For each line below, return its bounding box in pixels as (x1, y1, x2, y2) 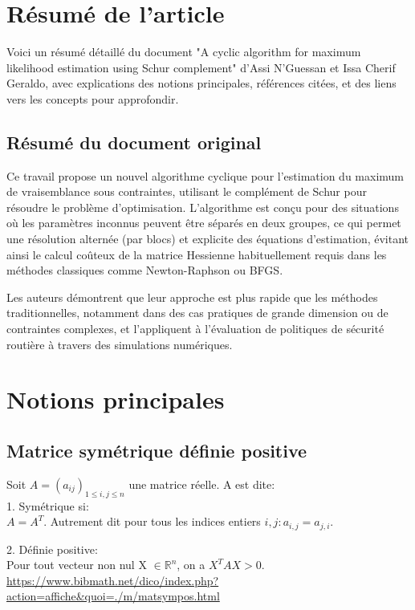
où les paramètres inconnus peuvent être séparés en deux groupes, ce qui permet (6, 214, 401, 231)
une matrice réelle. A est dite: (128, 475, 275, 492)
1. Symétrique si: (6, 497, 89, 514)
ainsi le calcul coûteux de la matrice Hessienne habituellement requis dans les (6, 246, 387, 262)
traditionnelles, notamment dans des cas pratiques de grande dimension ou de (6, 304, 389, 321)
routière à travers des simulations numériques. (6, 335, 233, 352)
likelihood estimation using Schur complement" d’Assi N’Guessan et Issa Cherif (6, 59, 396, 75)
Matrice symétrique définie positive (6, 438, 307, 462)
